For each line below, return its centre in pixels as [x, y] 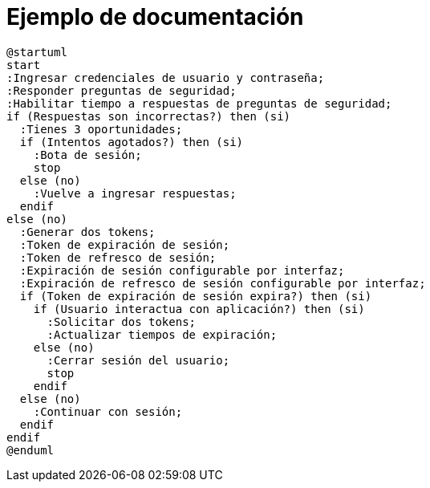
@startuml [37, 52]
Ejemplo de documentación [155, 17]
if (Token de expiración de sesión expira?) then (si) [196, 296]
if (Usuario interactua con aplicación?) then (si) [199, 309]
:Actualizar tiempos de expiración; [162, 334]
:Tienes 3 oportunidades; [101, 129]
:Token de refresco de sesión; [118, 257]
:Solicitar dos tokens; [122, 321]
